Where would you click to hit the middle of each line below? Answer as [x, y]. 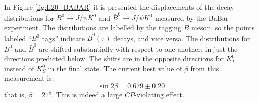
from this [205, 68]
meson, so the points [223, 27]
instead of [19, 68]
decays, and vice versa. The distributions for [182, 38]
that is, [15, 94]
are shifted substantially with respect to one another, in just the [138, 48]
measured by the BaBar [192, 17]
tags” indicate [63, 38]
